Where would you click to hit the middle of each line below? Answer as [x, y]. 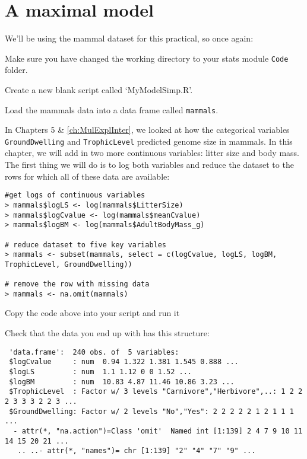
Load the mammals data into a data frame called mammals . [112, 109]
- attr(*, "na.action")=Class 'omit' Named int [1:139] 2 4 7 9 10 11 [158, 431]
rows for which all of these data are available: [87, 176]
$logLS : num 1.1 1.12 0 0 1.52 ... [100, 372]
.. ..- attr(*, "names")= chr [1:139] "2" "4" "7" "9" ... [137, 451]
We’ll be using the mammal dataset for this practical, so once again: [129, 38]
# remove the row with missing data [77, 284]
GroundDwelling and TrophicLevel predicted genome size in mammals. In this [149, 141]
